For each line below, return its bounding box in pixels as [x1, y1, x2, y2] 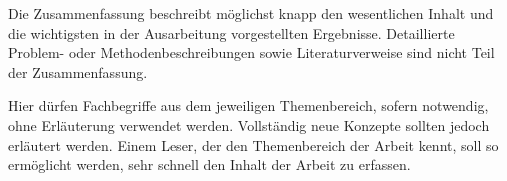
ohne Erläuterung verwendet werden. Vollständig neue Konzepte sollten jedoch [8, 114, 490, 135]
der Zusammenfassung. [8, 61, 148, 82]
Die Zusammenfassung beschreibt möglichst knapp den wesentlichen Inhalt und [8, 3, 494, 23]
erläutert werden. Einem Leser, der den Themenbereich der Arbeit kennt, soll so [8, 134, 499, 155]
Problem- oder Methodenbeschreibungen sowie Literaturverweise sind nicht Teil [8, 42, 495, 63]
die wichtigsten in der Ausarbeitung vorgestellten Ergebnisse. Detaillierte [8, 22, 455, 43]
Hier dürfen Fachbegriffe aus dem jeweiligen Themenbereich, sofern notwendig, [8, 95, 489, 116]
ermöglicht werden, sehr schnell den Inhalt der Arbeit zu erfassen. [8, 154, 411, 175]
